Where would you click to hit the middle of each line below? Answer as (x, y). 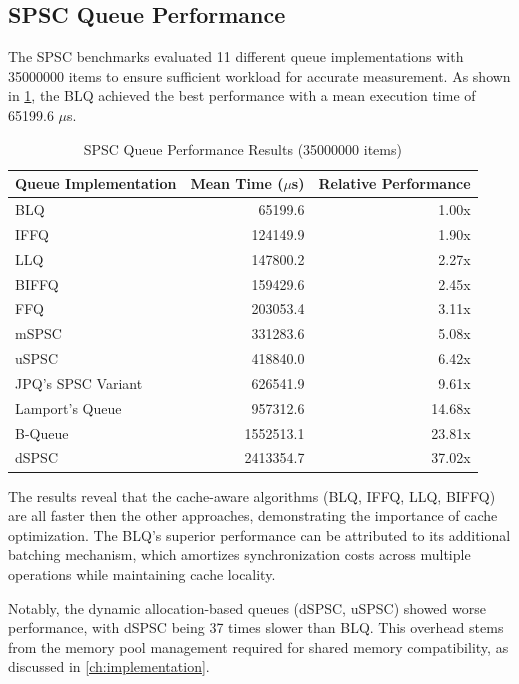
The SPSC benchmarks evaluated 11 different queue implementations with (236, 56)
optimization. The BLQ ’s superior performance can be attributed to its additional (259, 534)
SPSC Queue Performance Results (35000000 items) (242, 148)
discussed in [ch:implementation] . (109, 666)
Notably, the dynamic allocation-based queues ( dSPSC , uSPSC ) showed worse (247, 607)
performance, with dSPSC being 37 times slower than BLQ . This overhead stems (256, 627)
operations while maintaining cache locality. (142, 573)
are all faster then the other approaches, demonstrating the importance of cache (253, 515)
